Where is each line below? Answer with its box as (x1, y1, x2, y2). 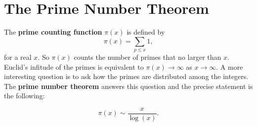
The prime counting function (4, 27, 102, 37)
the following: (4, 90, 45, 101)
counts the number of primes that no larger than (74, 52, 221, 62)
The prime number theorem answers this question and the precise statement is (4, 81, 253, 91)
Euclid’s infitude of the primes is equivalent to (4, 61, 144, 72)
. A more (216, 61, 243, 72)
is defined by (127, 27, 165, 37)
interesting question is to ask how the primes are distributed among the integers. (4, 71, 249, 82)
